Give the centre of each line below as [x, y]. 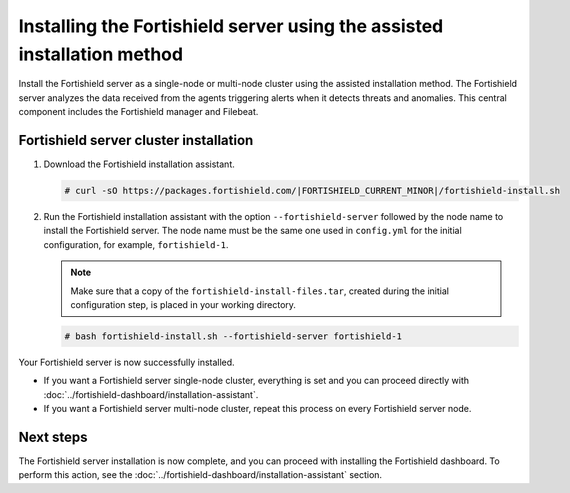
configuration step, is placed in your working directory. [183, 304]
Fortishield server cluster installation [136, 140]
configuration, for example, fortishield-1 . [136, 244]
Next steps [53, 436]
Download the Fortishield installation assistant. [139, 164]
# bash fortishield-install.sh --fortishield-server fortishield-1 [233, 336]
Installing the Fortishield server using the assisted [231, 26]
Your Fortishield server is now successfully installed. [126, 362]
